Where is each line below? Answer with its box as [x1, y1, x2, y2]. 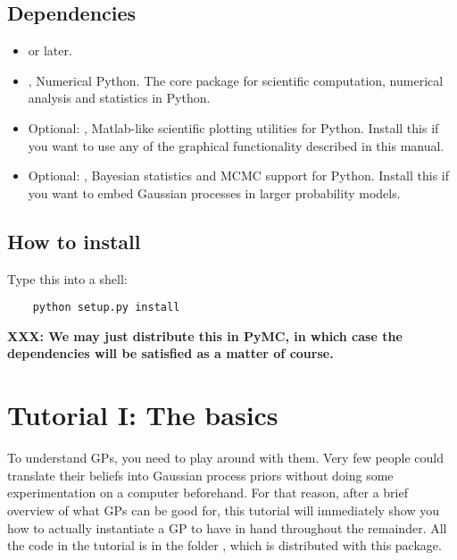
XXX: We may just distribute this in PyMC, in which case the [7, 326, 403, 345]
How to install [7, 227, 141, 255]
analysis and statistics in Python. [28, 88, 211, 107]
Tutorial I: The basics [7, 397, 278, 433]
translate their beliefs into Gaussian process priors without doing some [7, 465, 394, 484]
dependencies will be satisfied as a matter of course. [7, 344, 334, 363]
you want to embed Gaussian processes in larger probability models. [28, 183, 401, 202]
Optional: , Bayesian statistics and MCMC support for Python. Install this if [28, 166, 450, 185]
